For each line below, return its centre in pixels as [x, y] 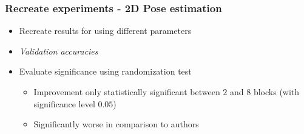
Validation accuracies [59, 51]
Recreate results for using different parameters [105, 31]
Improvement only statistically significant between [127, 92]
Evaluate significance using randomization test [105, 71]
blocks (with [276, 92]
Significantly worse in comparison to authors [116, 124]
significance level [64, 103]
